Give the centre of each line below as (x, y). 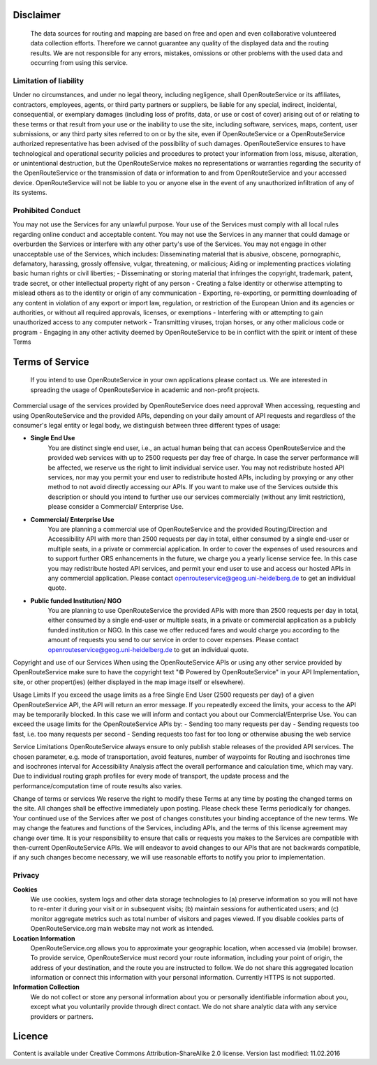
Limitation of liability (48, 80)
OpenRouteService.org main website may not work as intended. (122, 929)
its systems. (30, 193)
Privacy (26, 876)
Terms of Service (51, 362)
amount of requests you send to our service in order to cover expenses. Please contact (173, 640)
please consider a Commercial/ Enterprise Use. (116, 507)
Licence (31, 1037)
